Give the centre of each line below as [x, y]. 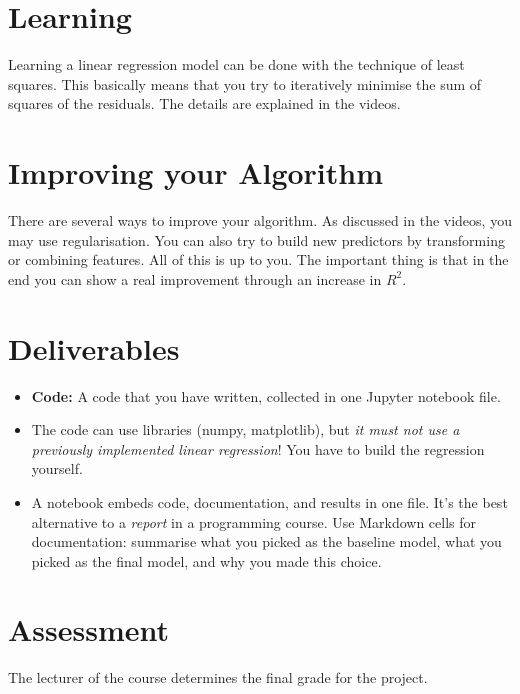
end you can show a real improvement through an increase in [195, 278]
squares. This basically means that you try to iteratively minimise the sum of [245, 83]
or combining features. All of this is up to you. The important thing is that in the [258, 259]
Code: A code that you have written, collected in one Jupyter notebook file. [266, 395]
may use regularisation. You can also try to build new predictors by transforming [256, 239]
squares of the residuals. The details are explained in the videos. [204, 103]
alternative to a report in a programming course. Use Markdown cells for [253, 521]
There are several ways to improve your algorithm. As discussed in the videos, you [260, 220]
